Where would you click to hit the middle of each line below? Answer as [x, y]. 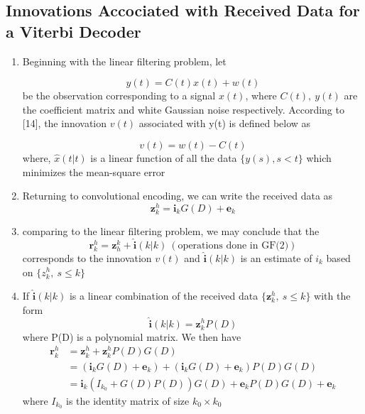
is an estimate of [276, 257]
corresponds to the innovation [87, 257]
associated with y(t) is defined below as [225, 123]
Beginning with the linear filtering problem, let [124, 61]
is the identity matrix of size [128, 400]
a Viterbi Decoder [73, 31]
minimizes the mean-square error [94, 171]
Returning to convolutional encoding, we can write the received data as [178, 196]
